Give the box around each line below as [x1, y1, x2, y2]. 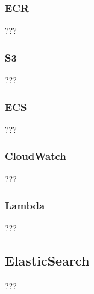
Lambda [5, 198, 45, 213]
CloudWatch [5, 149, 66, 164]
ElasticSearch [5, 251, 90, 270]
